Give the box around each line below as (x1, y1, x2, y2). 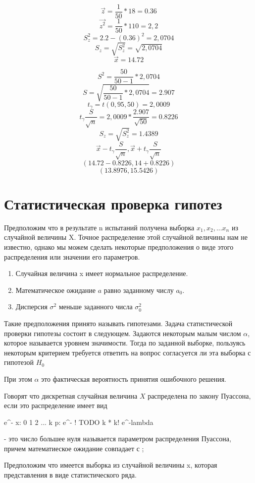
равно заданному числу (103, 284, 174, 295)
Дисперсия (15, 301, 48, 312)
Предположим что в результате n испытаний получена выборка (4, 222, 195, 232)
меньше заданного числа (58, 301, 133, 312)
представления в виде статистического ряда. (4, 470, 137, 480)
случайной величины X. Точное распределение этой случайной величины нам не (4, 232, 248, 242)
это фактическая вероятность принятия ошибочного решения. (41, 373, 226, 384)
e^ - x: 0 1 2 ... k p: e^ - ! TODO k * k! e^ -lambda (4, 416, 153, 427)
